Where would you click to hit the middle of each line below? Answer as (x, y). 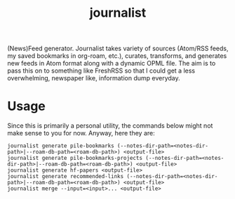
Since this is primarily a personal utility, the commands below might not (110, 126)
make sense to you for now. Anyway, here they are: (81, 133)
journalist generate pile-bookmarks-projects (75, 159)
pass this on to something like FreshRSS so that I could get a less (101, 71)
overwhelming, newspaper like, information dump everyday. (94, 78)
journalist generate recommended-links (66, 177)
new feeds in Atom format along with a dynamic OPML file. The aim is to (112, 64)
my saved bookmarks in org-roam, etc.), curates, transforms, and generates (117, 56)
